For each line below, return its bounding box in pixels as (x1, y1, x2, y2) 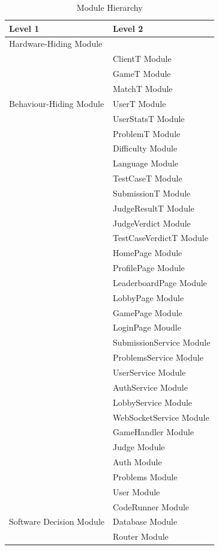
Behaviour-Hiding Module (9, 97, 104, 109)
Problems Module (112, 470, 178, 483)
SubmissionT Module (112, 186, 191, 199)
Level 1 (9, 22, 40, 34)
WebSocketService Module (112, 411, 209, 423)
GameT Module (112, 67, 171, 80)
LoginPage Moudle (112, 321, 181, 334)
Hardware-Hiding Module (9, 37, 103, 50)
